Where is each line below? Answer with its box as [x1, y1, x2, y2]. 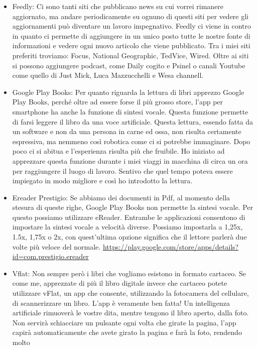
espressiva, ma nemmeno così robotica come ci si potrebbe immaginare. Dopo [12, 136, 250, 146]
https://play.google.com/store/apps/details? [102, 241, 239, 252]
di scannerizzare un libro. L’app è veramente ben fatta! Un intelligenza [12, 297, 230, 308]
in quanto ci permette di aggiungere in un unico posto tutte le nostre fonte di [12, 30, 250, 41]
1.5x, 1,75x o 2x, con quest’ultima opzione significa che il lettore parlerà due [12, 231, 247, 242]
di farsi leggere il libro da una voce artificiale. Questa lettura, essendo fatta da [12, 116, 253, 127]
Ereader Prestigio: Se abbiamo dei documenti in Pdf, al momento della [12, 192, 230, 202]
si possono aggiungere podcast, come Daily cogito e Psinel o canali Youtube [12, 60, 245, 70]
